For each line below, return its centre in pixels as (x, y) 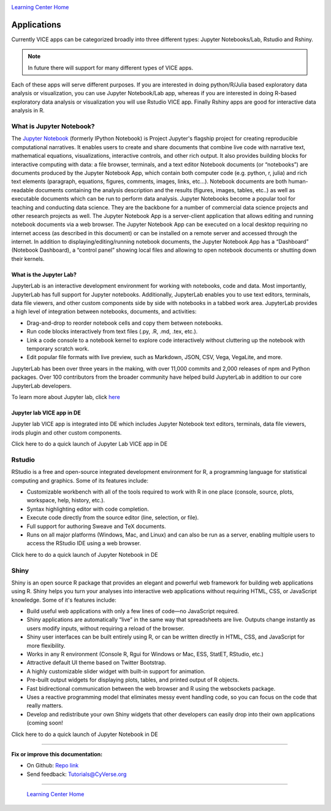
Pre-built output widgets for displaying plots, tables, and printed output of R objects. (133, 680)
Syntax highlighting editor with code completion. (88, 509)
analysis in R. (28, 111)
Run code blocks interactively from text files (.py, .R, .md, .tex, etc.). (112, 332)
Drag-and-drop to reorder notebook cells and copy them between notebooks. (125, 323)
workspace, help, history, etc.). (66, 500)
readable (22, 190)
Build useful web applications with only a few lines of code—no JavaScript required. (133, 611)
